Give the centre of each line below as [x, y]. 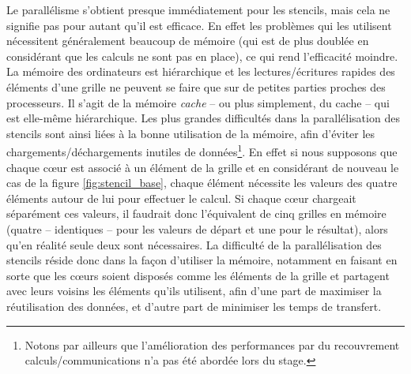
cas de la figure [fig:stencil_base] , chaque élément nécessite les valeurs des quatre [202, 183]
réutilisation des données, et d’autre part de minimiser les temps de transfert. [194, 306]
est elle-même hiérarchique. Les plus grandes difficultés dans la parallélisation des [203, 118]
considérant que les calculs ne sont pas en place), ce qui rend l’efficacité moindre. [202, 56]
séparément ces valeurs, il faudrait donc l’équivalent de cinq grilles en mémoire [196, 213]
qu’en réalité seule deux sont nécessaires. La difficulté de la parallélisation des [194, 244]
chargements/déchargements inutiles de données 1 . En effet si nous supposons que [202, 150]
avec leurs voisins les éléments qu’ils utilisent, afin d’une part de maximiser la [194, 291]
